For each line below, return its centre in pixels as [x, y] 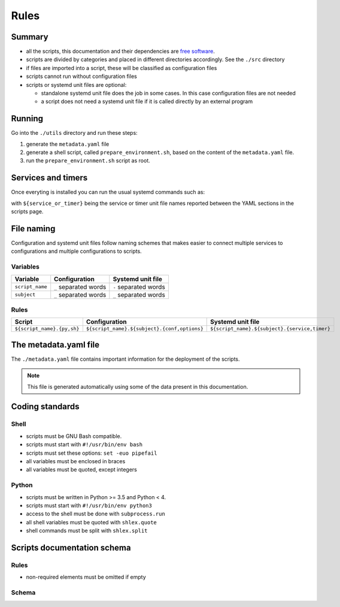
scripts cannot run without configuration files [81, 76]
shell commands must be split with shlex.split [87, 531]
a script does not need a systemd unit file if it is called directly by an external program [147, 101]
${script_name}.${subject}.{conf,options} [145, 329]
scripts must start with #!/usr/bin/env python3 [89, 505]
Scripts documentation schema [71, 547]
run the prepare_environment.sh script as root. [88, 161]
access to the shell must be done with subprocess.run [96, 514]
